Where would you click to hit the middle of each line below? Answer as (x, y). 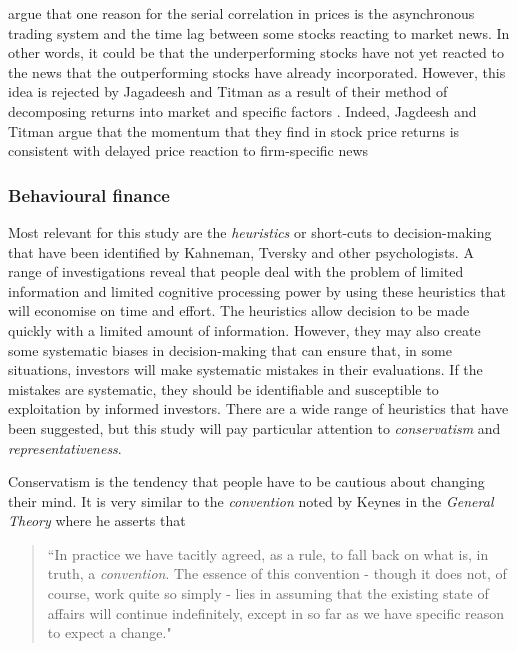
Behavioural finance (89, 194)
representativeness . (65, 447)
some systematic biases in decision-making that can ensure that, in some (230, 349)
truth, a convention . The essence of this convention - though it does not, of (277, 573)
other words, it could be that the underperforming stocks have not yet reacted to (256, 52)
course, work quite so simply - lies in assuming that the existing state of (268, 593)
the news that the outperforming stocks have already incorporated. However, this (257, 71)
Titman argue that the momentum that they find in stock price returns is (234, 130)
